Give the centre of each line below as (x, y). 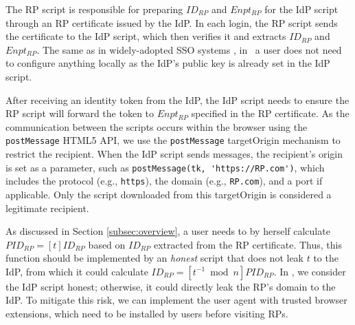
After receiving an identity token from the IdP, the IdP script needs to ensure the (177, 99)
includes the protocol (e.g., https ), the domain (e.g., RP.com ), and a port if (164, 181)
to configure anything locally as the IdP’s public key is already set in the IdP (168, 63)
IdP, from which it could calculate (77, 271)
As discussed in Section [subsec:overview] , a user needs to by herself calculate (168, 231)
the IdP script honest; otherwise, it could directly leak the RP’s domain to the (171, 286)
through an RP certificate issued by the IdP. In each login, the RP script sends (172, 22)
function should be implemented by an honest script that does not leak (155, 258)
